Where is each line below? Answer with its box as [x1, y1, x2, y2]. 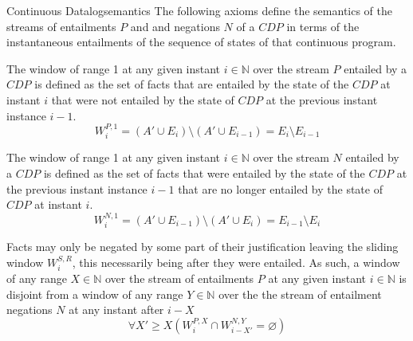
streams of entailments [6, 18, 116, 34]
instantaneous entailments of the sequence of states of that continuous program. [6, 33, 396, 50]
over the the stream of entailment [218, 285, 382, 302]
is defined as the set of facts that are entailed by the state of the [34, 76, 349, 92]
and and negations [130, 18, 220, 34]
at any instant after [69, 301, 164, 318]
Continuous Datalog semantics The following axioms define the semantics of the [6, 2, 393, 18]
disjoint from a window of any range [6, 285, 183, 302]
